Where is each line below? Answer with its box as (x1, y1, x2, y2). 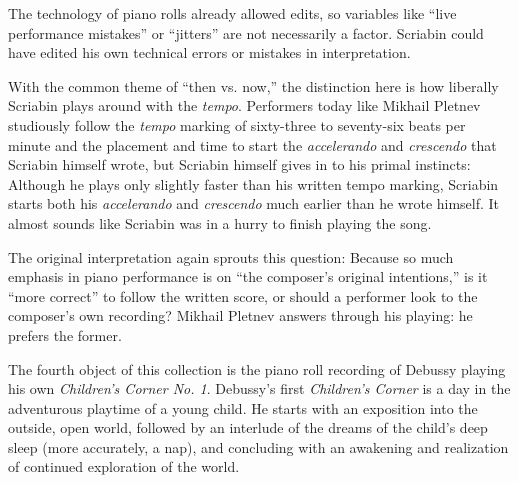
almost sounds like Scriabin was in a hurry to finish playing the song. (8, 212, 432, 233)
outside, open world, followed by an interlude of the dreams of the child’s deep (8, 417, 488, 438)
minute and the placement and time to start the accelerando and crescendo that (8, 134, 497, 155)
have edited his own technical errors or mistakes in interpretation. (8, 42, 411, 63)
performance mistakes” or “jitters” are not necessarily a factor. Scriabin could (8, 22, 484, 43)
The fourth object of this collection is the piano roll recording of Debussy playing (8, 358, 506, 379)
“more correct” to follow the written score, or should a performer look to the (8, 285, 478, 306)
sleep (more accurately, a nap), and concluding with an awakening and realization (8, 436, 509, 457)
